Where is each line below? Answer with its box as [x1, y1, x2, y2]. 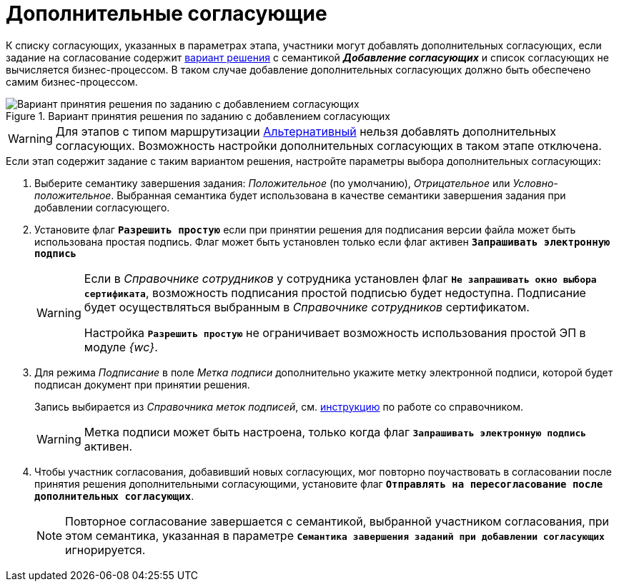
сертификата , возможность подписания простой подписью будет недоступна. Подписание [84, 285, 586, 300]
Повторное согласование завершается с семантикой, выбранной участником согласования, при [65, 513, 610, 528]
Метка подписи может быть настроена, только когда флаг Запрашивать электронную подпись [84, 424, 587, 439]
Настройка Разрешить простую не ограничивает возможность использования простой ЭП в [84, 325, 586, 340]
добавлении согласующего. [34, 201, 170, 214]
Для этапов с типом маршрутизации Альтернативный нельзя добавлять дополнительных [55, 124, 557, 139]
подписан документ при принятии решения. [34, 378, 250, 391]
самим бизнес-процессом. [6, 75, 138, 88]
